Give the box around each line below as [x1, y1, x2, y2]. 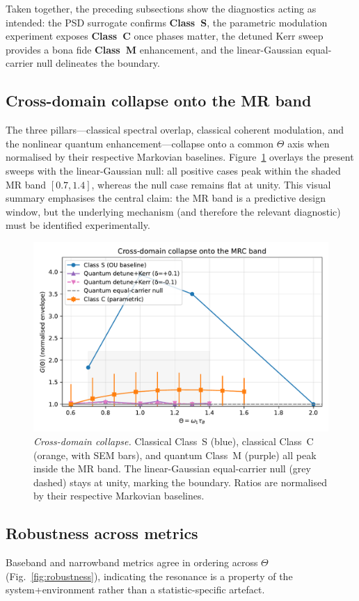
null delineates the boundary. [36, 56, 160, 70]
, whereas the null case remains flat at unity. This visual [91, 177, 331, 191]
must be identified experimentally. [6, 218, 150, 232]
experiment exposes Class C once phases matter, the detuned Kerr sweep [6, 29, 324, 43]
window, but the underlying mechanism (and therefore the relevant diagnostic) [6, 204, 341, 218]
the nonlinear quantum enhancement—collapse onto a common [6, 136, 274, 150]
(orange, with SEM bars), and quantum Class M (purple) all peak [33, 447, 317, 462]
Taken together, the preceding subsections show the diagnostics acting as [6, 1, 317, 15]
